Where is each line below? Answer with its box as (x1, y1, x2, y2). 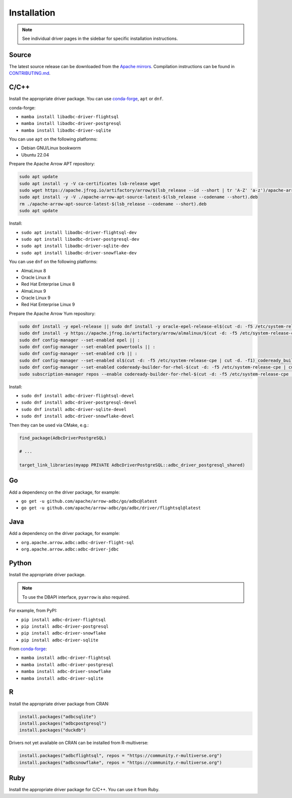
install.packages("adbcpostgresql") (19, 720, 107, 726)
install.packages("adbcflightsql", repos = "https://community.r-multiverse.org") (19, 753, 222, 759)
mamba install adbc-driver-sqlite (21, 675, 104, 681)
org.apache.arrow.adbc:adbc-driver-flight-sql (21, 540, 134, 545)
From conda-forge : (9, 646, 47, 652)
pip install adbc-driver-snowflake (21, 630, 107, 636)
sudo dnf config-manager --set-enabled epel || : (19, 337, 140, 343)
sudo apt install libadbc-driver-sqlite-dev (21, 243, 129, 249)
